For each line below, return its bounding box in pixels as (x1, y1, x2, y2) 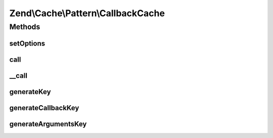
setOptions (9, 39, 45, 48)
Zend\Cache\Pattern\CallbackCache (9, 8, 165, 19)
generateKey (9, 87, 51, 96)
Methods (9, 22, 40, 31)
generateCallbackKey (9, 104, 79, 112)
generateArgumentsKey (9, 119, 87, 128)
